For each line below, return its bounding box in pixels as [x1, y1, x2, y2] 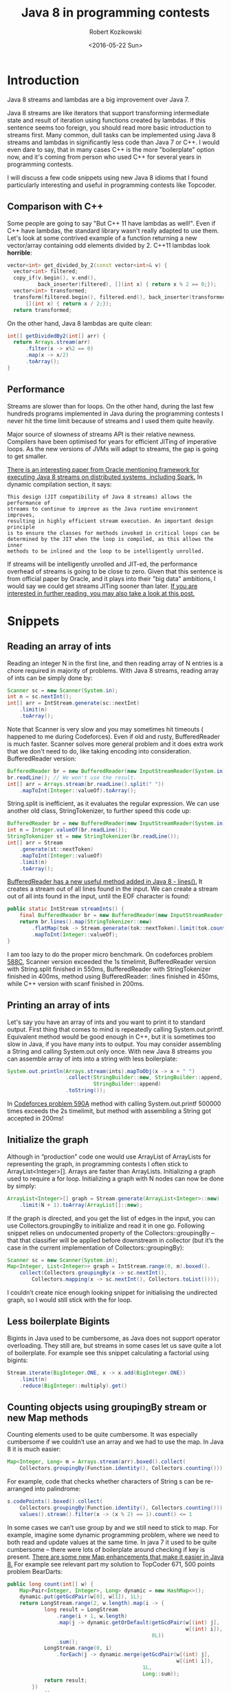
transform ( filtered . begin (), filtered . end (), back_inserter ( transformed [13, 293, 226, 301]
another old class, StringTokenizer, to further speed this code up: [7, 807, 191, 815]
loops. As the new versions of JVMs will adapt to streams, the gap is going [7, 444, 219, 453]
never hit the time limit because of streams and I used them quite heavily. [7, 416, 214, 425]
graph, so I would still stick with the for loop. [7, 1296, 133, 1304]
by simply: [7, 1181, 36, 1190]
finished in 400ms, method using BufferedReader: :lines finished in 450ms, [7, 972, 219, 981]
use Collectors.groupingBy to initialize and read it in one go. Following [7, 1221, 205, 1230]
